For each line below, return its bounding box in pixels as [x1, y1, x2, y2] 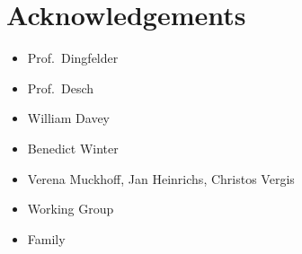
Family [27, 229, 66, 248]
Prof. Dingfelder [27, 48, 119, 67]
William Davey [27, 109, 110, 127]
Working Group [27, 199, 114, 218]
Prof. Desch [27, 78, 94, 97]
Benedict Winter [27, 138, 119, 157]
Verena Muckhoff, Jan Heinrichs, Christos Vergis [27, 169, 295, 188]
